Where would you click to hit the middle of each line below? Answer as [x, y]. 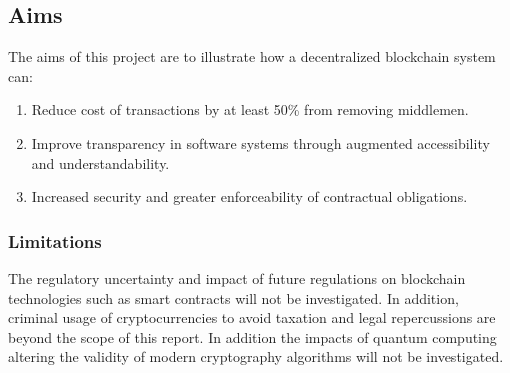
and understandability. [100, 162]
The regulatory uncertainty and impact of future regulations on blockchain [237, 277]
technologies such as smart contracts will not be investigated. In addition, [233, 297]
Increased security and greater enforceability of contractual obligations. [249, 196]
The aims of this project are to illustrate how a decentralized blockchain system [252, 56]
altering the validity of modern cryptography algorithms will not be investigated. [256, 356]
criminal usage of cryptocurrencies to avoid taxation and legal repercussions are [252, 317]
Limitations [55, 240]
